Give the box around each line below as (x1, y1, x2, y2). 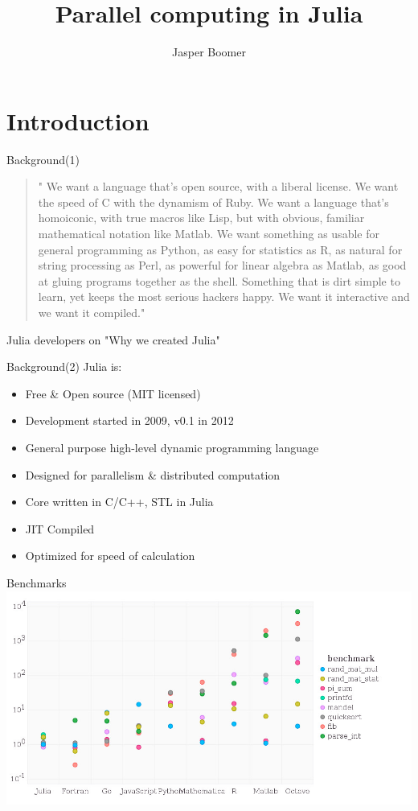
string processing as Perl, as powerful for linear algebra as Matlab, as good (38, 257, 407, 274)
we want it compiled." (38, 304, 145, 320)
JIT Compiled (25, 520, 95, 537)
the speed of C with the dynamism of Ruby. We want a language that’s (38, 193, 389, 210)
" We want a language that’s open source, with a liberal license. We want (38, 178, 399, 195)
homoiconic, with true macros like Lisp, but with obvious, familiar (38, 209, 365, 226)
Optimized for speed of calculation (25, 547, 195, 564)
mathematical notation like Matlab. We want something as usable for (38, 225, 379, 242)
